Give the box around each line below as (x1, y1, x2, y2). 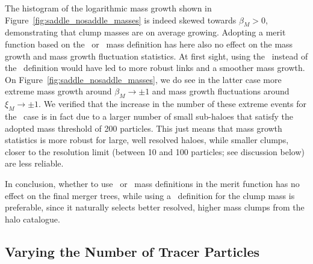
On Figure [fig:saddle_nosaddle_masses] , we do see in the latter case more (5, 73, 282, 85)
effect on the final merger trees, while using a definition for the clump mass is (5, 189, 295, 201)
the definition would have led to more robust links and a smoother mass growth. (5, 61, 305, 74)
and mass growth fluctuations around (152, 85, 290, 97)
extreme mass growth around (5, 85, 112, 97)
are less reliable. (5, 157, 64, 170)
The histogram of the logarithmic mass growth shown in (5, 2, 212, 14)
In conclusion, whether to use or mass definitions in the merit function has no (5, 177, 300, 189)
